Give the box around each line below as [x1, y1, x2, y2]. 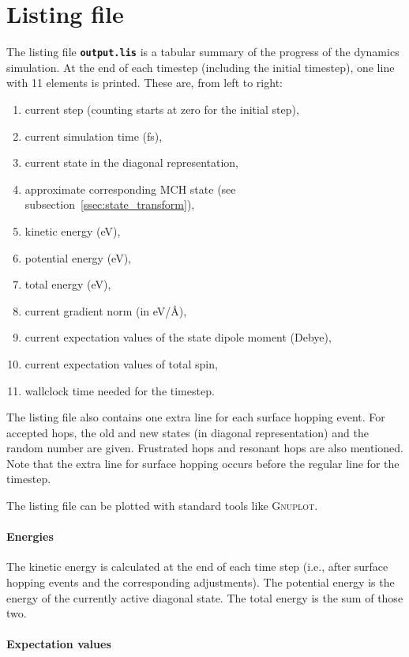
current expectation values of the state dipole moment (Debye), [24, 329, 332, 345]
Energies [6, 528, 54, 545]
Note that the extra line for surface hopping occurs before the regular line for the [6, 455, 400, 471]
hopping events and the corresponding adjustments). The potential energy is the [6, 574, 395, 591]
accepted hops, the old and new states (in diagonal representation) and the [6, 424, 369, 440]
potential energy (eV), [24, 249, 132, 266]
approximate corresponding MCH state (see [24, 180, 236, 197]
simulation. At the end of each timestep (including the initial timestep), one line [6, 59, 395, 75]
